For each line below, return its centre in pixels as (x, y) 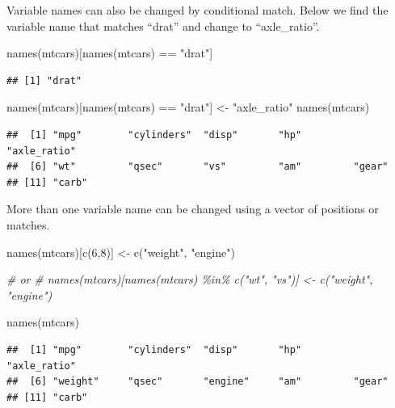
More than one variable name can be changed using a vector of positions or (193, 209)
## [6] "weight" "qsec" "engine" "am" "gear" (197, 382)
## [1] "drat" (44, 80)
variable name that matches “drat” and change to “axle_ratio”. (163, 25)
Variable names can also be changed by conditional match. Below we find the (197, 10)
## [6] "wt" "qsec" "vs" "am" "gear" (197, 167)
